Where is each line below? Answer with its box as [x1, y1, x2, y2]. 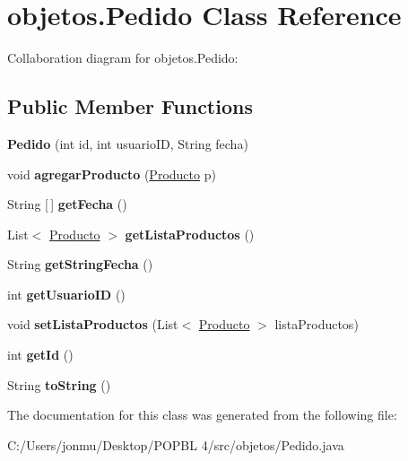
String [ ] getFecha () [7, 195, 127, 213]
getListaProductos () [125, 224, 255, 243]
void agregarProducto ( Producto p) [7, 164, 216, 183]
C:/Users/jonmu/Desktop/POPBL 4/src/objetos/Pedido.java [7, 435, 344, 454]
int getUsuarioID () [7, 284, 126, 303]
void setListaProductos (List [7, 315, 178, 334]
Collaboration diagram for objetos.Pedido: [7, 48, 239, 67]
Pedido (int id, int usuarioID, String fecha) [7, 134, 248, 152]
